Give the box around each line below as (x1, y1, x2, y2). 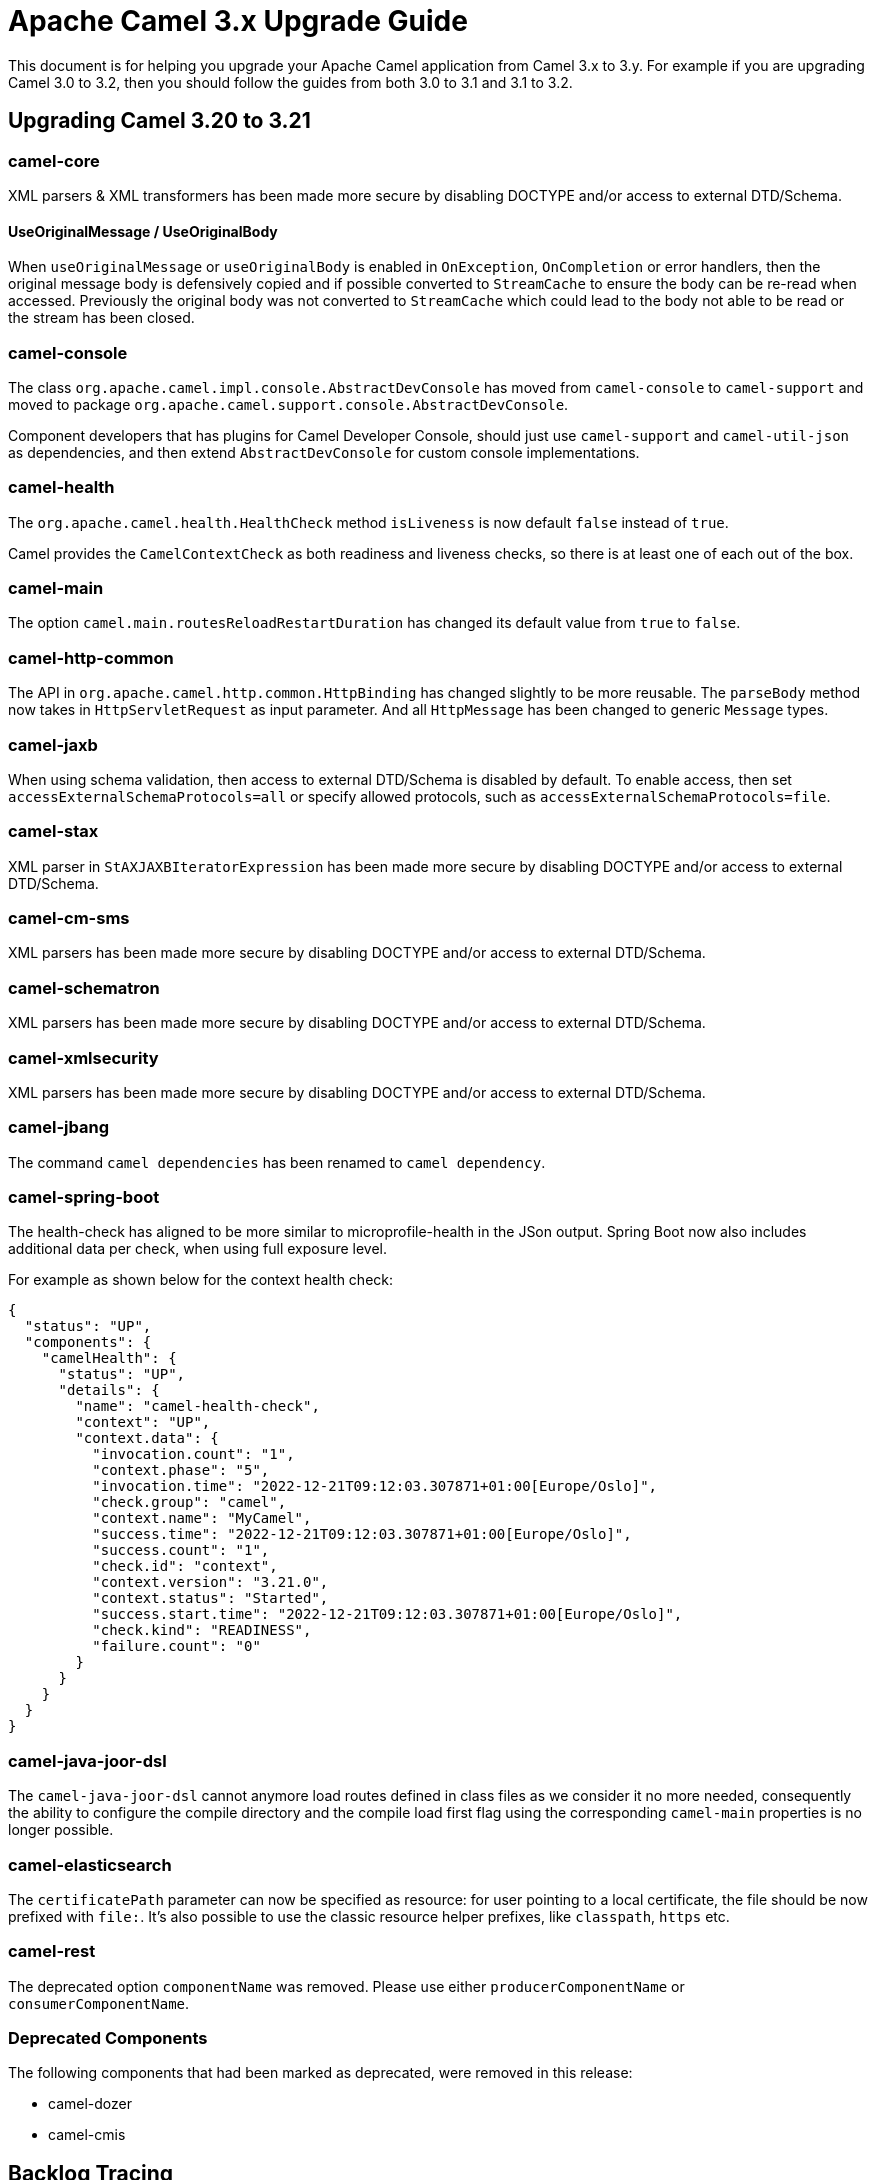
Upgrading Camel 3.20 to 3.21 (8, 108, 311, 134)
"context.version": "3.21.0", (92, 1574, 329, 1591)
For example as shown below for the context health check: (8, 1271, 394, 1289)
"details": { (58, 1382, 160, 1399)
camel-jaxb (8, 734, 98, 755)
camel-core (8, 150, 100, 171)
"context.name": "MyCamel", (92, 1510, 312, 1527)
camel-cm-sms (8, 908, 130, 929)
